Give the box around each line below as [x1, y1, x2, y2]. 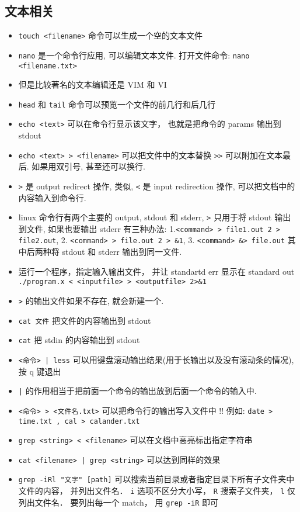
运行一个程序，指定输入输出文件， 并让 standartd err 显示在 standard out [18, 265, 295, 277]
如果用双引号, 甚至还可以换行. [32, 160, 145, 172]
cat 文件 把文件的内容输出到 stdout [18, 314, 151, 326]
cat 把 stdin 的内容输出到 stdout [18, 334, 140, 346]
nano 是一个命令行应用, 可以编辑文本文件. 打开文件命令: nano [18, 49, 250, 61]
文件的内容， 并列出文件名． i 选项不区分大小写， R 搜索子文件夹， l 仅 [18, 485, 295, 497]
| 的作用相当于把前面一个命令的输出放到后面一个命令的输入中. [18, 385, 257, 397]
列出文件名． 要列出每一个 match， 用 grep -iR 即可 [18, 496, 219, 508]
